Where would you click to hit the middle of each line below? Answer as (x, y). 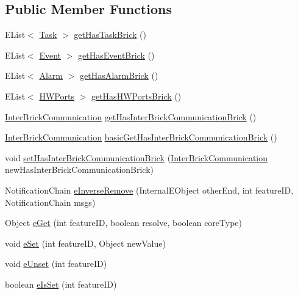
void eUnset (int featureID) (56, 264)
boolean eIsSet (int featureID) (61, 284)
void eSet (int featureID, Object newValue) (85, 243)
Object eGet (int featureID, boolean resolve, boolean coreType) (124, 223)
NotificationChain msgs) (50, 202)
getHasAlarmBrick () (119, 75)
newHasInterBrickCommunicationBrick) (80, 169)
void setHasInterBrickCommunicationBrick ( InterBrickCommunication (137, 157)
